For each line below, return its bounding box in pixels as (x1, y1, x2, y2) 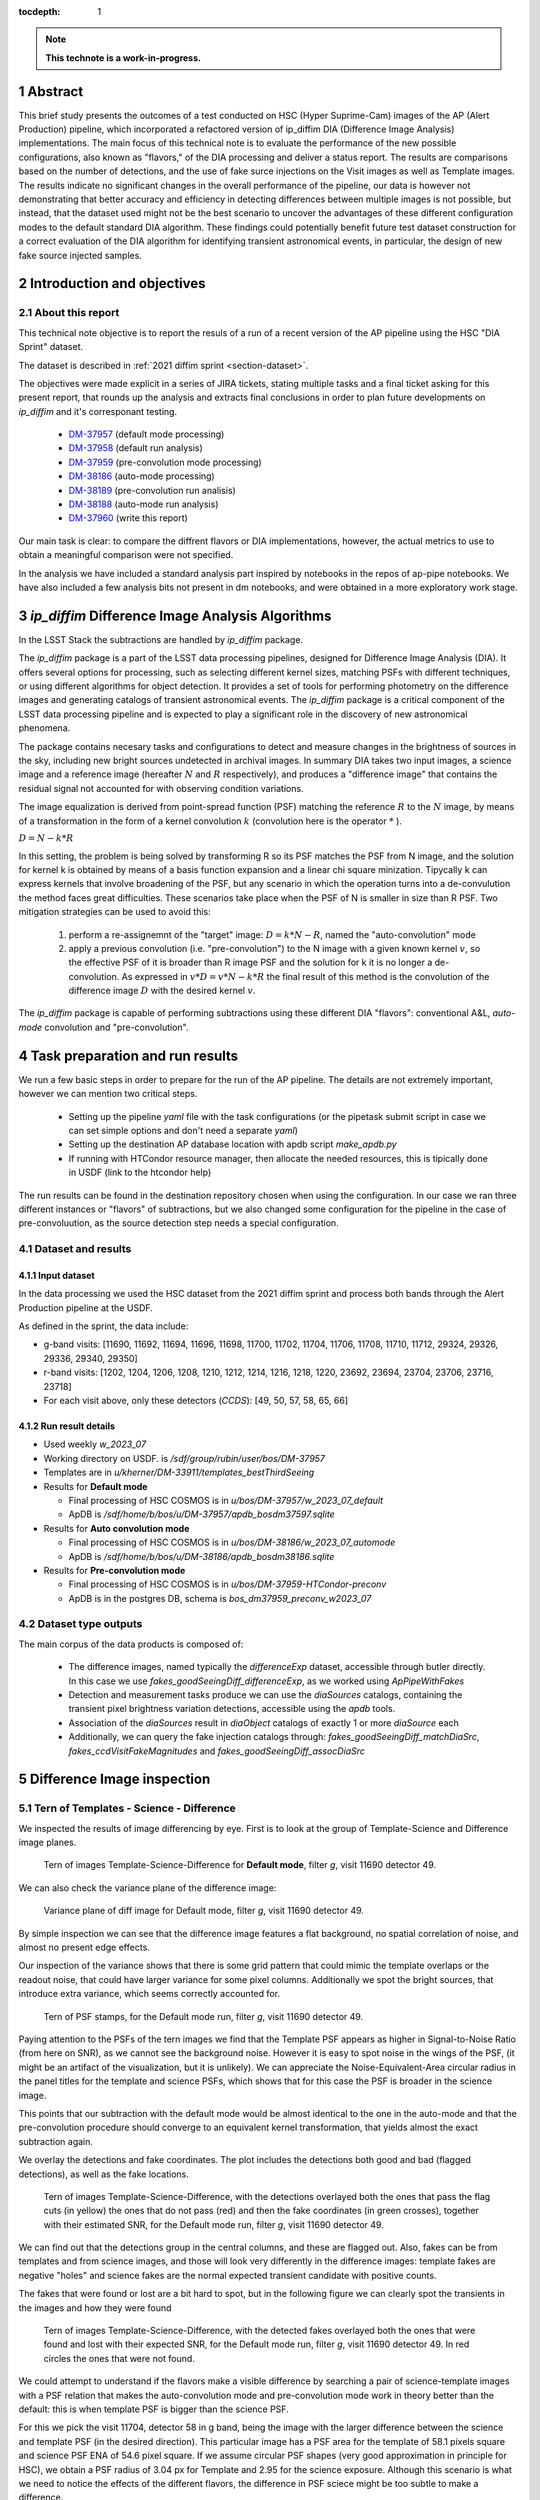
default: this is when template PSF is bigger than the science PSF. (18, 2403, 289, 2415)
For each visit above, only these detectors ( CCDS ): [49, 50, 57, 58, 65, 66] (43, 1394, 349, 1406)
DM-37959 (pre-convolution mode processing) (68, 456, 262, 468)
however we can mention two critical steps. (18, 1088, 198, 1100)
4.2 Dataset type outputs (18, 1617, 143, 1631)
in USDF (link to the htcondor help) (68, 1166, 212, 1179)
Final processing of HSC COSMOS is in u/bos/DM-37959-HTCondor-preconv (68, 1578, 387, 1590)
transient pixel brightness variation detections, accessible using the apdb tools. (68, 1703, 396, 1715)
